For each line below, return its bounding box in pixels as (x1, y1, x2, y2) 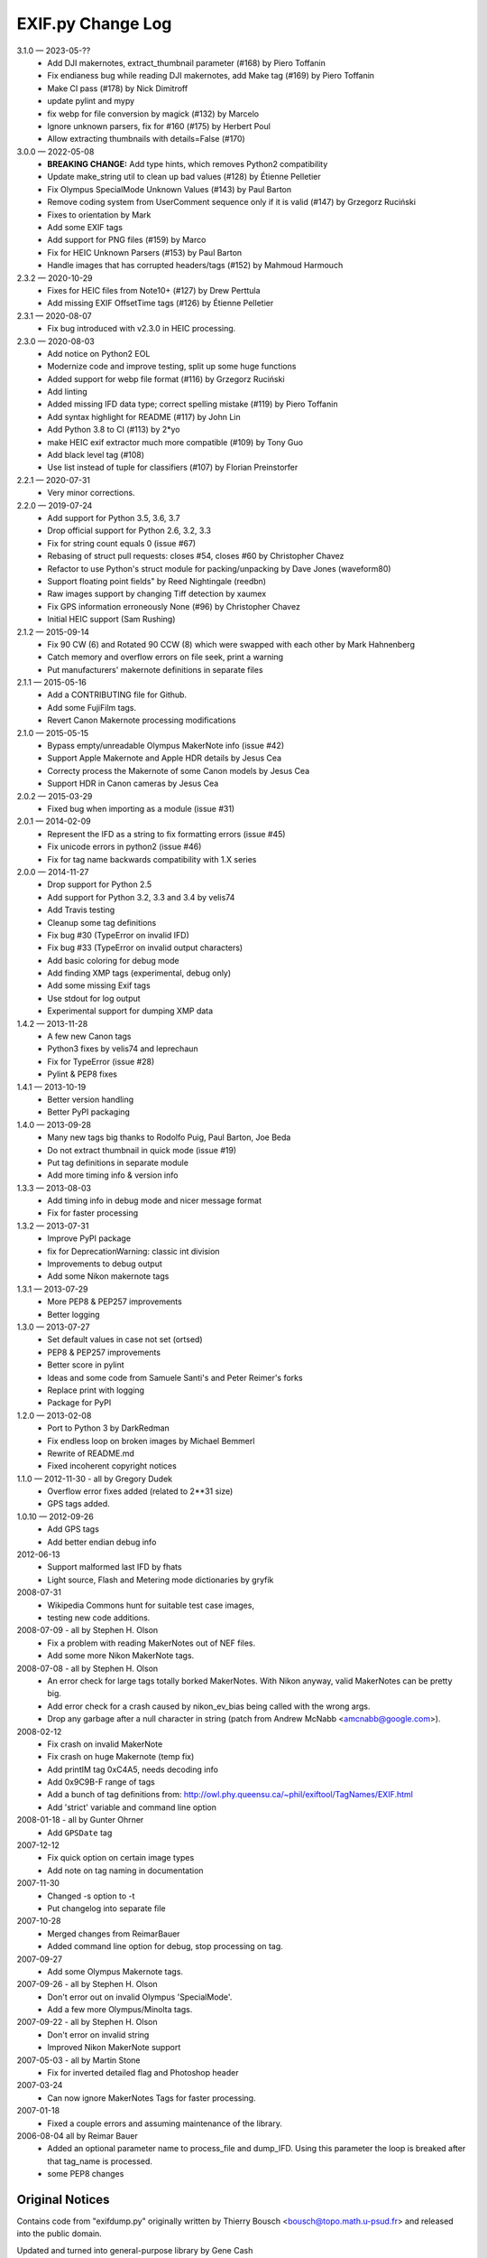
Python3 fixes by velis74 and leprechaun (47, 1043, 198, 1054)
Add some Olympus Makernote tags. (47, 1965, 184, 1977)
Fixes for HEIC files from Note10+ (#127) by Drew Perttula (47, 285, 261, 295)
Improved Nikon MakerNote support (47, 2042, 181, 2053)
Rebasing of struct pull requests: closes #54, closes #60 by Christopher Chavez (47, 551, 345, 562)
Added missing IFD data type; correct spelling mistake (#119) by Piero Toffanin (47, 398, 338, 410)
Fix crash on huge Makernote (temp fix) (47, 1751, 195, 1762)
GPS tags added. (47, 1498, 110, 1509)
